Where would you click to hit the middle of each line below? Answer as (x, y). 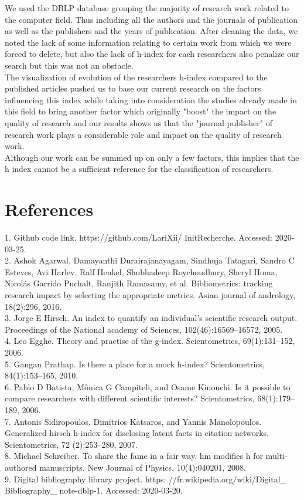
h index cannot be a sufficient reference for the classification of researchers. (139, 169)
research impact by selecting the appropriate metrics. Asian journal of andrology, (150, 295)
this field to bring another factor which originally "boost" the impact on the (141, 111)
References (49, 209)
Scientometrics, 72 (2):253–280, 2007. (71, 444)
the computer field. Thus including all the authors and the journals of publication (151, 19)
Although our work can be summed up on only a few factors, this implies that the (152, 157)
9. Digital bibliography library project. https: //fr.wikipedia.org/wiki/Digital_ (146, 479)
